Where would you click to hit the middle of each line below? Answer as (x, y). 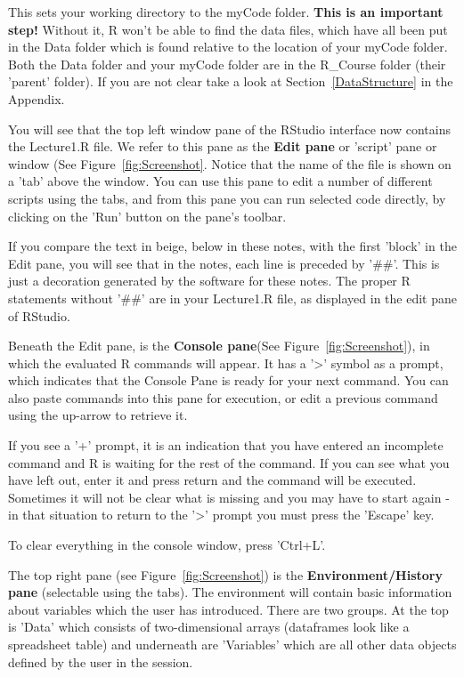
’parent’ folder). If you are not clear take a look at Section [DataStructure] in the (231, 81)
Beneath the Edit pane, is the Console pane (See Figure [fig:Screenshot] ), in (219, 346)
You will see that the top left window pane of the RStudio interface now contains (229, 129)
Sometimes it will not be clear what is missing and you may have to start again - (229, 497)
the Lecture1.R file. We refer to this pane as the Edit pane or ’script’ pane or (223, 146)
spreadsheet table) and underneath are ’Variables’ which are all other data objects (232, 644)
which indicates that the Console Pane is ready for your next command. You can (228, 380)
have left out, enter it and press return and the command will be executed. (212, 480)
